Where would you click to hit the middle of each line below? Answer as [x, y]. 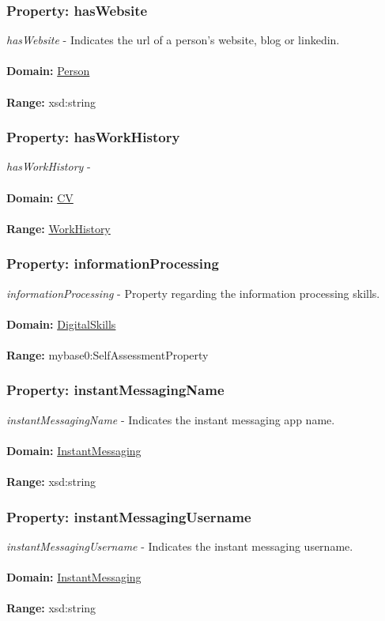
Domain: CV [40, 197]
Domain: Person [48, 71]
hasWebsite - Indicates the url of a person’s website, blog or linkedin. [173, 40]
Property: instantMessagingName [115, 390]
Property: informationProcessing [113, 263]
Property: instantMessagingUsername [129, 516]
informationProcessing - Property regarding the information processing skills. [193, 293]
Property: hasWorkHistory [93, 137]
